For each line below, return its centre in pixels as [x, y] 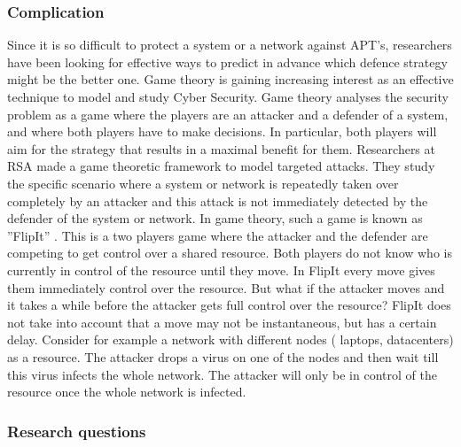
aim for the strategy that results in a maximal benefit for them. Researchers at [221, 148]
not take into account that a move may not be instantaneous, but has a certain [222, 322]
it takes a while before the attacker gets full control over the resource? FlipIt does [229, 305]
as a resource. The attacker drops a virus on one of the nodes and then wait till [223, 356]
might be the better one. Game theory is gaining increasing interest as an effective [230, 79]
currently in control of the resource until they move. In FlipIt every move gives [221, 270]
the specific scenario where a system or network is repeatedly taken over [203, 183]
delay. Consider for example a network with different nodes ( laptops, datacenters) [230, 339]
